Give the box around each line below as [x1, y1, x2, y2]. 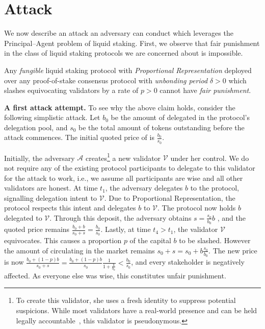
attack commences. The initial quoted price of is [4, 132, 154, 143]
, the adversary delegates [105, 182, 183, 193]
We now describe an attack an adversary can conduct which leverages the [4, 28, 233, 38]
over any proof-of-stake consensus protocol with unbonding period [4, 75, 208, 85]
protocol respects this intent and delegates [4, 202, 136, 213]
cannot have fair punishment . [160, 85, 251, 96]
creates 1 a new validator [85, 151, 161, 163]
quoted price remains [4, 224, 70, 234]
